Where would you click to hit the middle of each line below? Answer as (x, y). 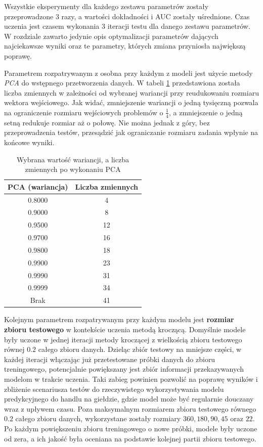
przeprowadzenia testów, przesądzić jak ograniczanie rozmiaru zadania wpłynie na (131, 132)
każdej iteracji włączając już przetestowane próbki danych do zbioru (110, 359)
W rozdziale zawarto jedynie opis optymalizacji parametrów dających (111, 36)
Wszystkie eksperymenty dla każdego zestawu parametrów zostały (106, 6)
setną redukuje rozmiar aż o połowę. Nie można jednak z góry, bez (107, 122)
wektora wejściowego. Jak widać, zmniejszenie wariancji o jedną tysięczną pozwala (131, 102)
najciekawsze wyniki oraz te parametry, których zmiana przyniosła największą (125, 46)
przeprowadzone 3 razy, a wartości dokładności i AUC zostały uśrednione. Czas (127, 16)
